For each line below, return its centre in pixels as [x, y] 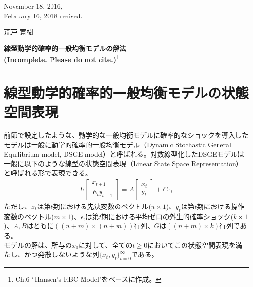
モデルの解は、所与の [38, 245]
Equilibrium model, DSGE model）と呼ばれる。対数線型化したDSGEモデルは [124, 154]
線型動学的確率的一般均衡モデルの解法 [65, 48]
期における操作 [221, 206]
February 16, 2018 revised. [43, 15]
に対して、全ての [105, 245]
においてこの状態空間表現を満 [195, 245]
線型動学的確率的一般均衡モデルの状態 [126, 92]
